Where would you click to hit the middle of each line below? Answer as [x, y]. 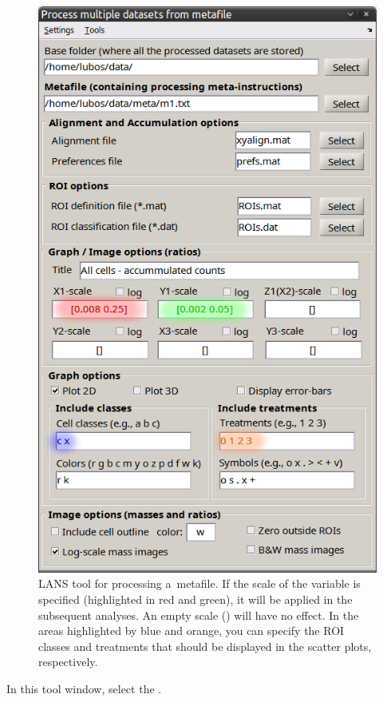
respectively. [68, 662]
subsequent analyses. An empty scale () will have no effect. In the [199, 615]
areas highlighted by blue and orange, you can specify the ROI [191, 631]
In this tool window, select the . [84, 689]
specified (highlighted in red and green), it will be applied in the [195, 599]
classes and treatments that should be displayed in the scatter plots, [205, 646]
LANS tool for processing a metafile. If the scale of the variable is [199, 583]
